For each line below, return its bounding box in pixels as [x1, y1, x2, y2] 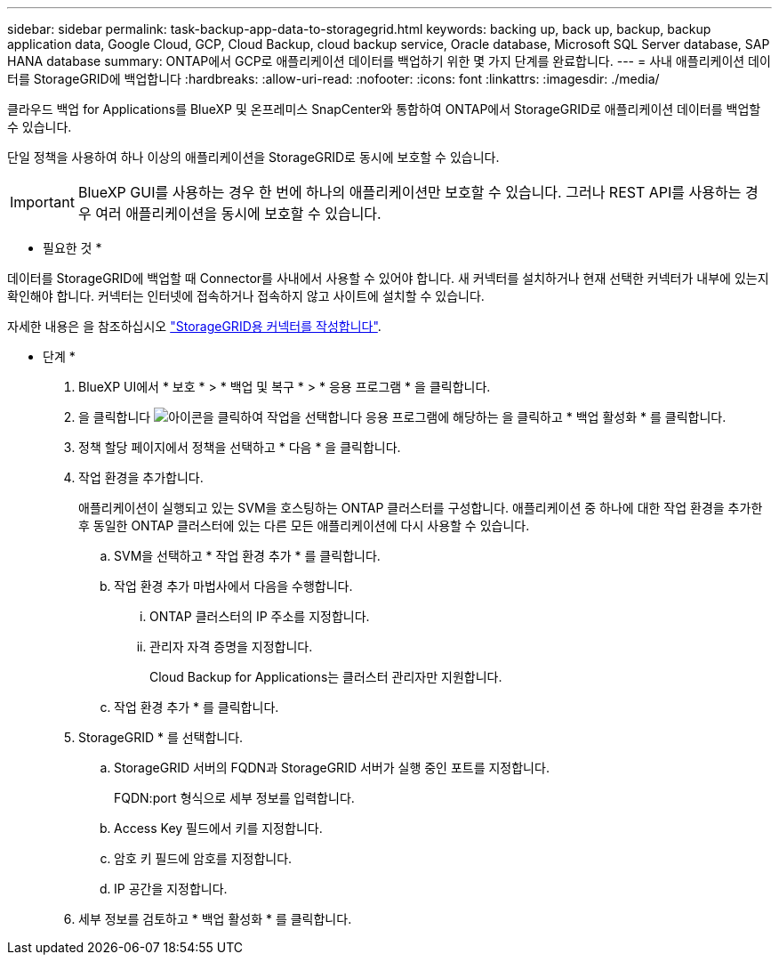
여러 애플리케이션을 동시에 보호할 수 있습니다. [95, 205, 381, 222]
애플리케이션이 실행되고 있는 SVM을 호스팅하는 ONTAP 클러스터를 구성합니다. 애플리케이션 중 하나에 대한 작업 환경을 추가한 [78, 500, 763, 515]
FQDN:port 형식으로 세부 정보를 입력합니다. [114, 790, 355, 805]
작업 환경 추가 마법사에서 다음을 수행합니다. [114, 578, 353, 594]
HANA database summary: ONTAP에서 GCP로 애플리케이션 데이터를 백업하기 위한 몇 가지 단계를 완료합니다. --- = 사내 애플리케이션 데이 [7, 53, 771, 69]
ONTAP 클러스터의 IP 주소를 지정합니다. [149, 609, 370, 624]
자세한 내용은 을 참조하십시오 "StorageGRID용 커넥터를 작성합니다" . [7, 319, 381, 334]
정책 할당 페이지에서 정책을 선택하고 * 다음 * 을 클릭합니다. [78, 440, 401, 455]
